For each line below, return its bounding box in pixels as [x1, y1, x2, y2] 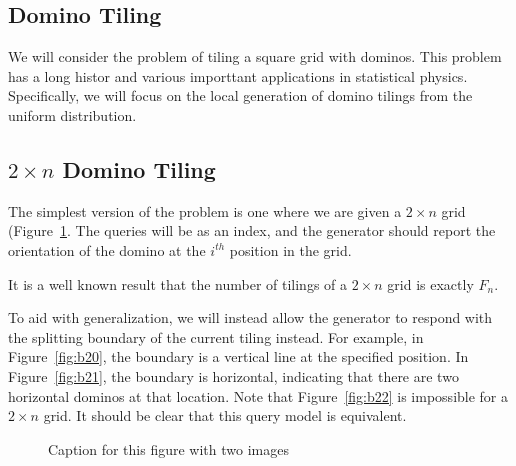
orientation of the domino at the [8, 239, 206, 260]
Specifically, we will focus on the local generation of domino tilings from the [8, 85, 473, 106]
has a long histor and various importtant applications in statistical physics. [8, 65, 468, 86]
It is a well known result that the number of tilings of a [8, 273, 348, 294]
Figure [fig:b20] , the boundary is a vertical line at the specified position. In [8, 346, 469, 367]
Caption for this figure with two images [48, 438, 289, 459]
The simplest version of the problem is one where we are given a [8, 200, 402, 221]
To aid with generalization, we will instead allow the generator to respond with [8, 307, 493, 328]
